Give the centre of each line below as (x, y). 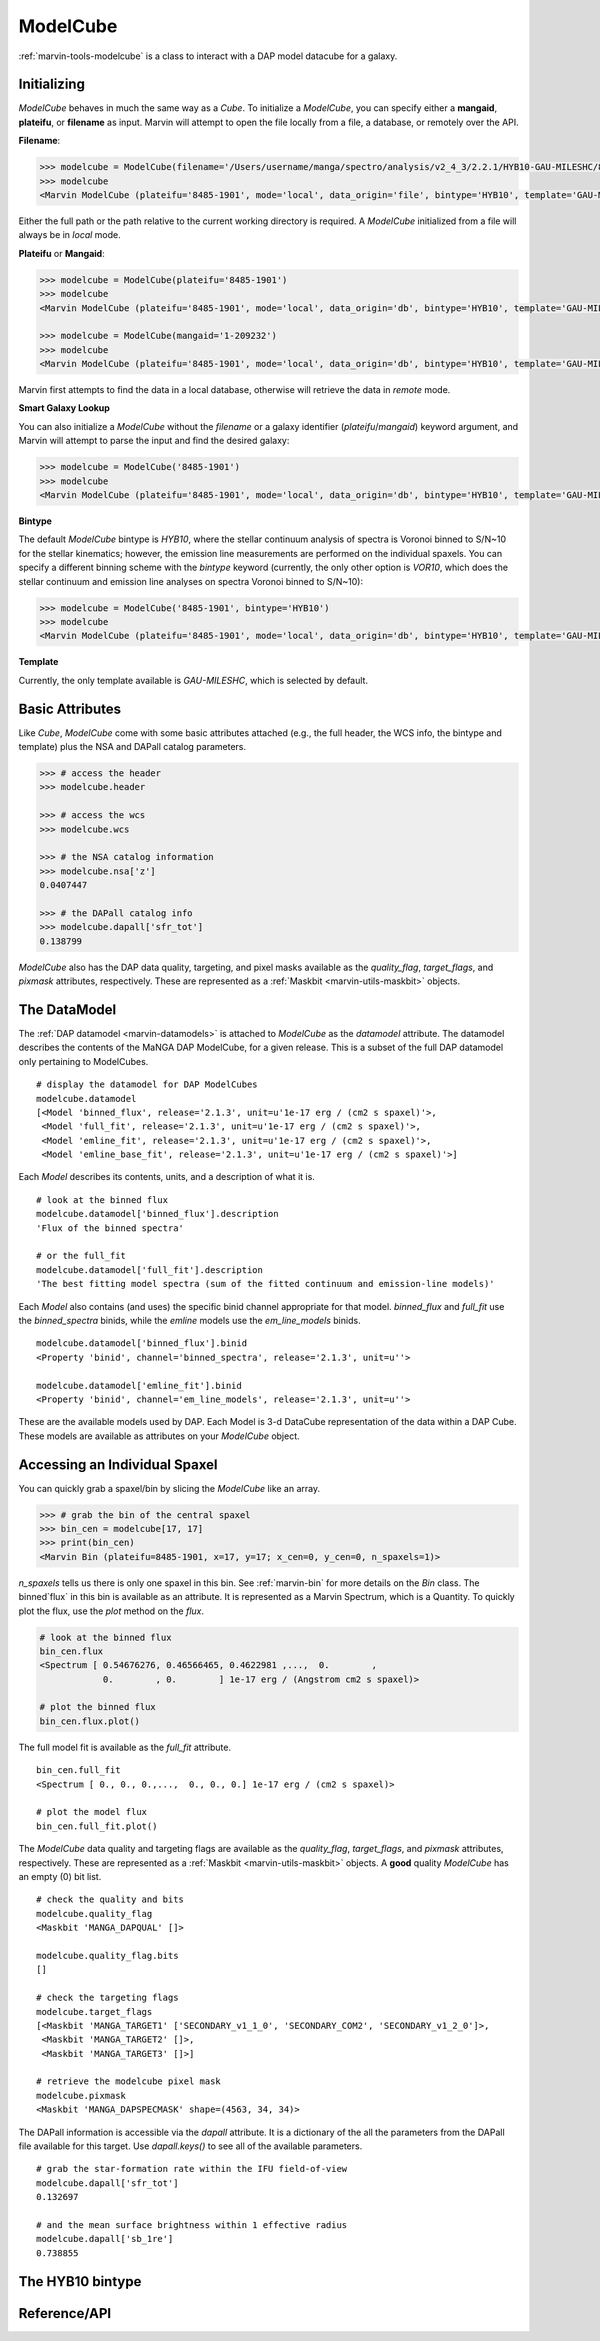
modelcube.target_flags (94, 2011)
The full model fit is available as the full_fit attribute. (125, 1747)
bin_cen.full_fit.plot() (97, 1826)
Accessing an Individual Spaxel (118, 1464)
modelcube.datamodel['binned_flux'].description (157, 1214)
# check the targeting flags (107, 1998)
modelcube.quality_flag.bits (107, 1955)
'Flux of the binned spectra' (110, 1228)
